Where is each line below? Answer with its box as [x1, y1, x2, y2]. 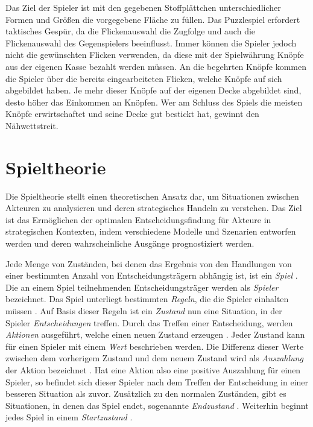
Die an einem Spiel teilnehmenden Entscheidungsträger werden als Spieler [5, 280, 279, 293]
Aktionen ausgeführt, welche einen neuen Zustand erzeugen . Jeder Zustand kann [5, 328, 305, 341]
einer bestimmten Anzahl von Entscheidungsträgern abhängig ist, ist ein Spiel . [5, 269, 298, 282]
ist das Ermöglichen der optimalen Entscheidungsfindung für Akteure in [5, 213, 271, 226]
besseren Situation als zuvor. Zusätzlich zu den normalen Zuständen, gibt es [5, 387, 286, 400]
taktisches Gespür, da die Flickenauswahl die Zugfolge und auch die [5, 25, 256, 37]
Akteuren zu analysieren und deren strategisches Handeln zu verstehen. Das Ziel [5, 201, 302, 214]
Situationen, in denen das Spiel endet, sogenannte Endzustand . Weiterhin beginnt [5, 399, 309, 411]
